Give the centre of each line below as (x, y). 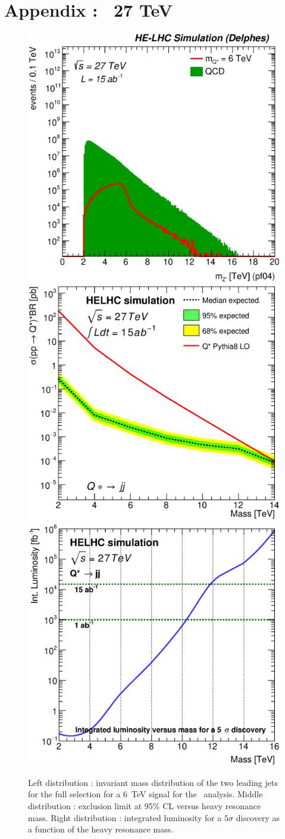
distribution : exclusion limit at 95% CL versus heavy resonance (145, 805)
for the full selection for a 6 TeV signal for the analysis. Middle (145, 794)
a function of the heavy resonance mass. (101, 829)
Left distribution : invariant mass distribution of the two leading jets (153, 782)
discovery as (258, 817)
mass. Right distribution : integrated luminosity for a (125, 817)
